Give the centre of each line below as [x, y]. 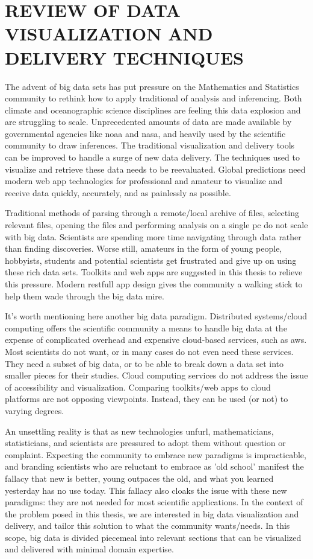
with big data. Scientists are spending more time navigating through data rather [153, 236]
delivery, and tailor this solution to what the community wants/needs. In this [147, 525]
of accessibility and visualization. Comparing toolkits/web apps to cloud [138, 387]
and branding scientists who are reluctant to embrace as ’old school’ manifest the [154, 466]
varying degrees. [35, 410]
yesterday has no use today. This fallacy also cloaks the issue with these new [146, 490]
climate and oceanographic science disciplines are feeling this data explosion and [153, 110]
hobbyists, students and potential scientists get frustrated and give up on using [151, 260]
